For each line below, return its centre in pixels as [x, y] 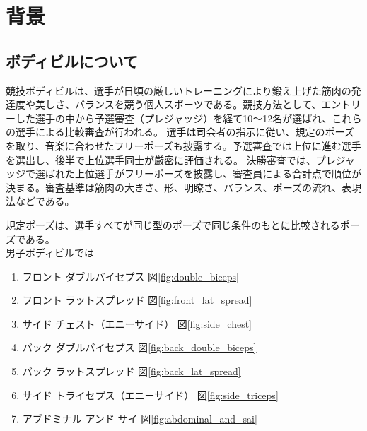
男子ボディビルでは [50, 253]
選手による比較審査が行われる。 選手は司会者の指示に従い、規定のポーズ [185, 132]
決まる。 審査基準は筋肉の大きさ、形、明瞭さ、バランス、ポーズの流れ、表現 [184, 187]
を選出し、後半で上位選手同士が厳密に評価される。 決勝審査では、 [161, 159]
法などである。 [40, 201]
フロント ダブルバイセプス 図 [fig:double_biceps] [130, 276]
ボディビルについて [72, 60]
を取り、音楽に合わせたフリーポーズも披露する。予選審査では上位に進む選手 [183, 145]
